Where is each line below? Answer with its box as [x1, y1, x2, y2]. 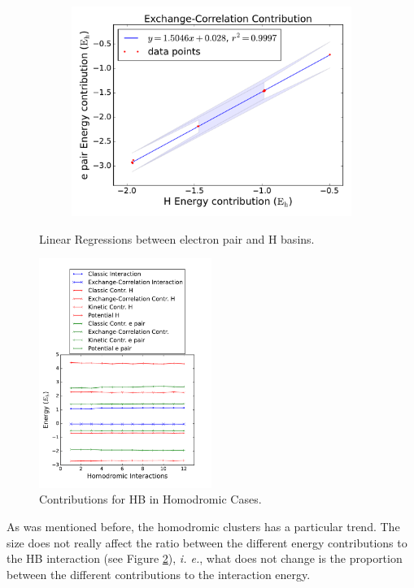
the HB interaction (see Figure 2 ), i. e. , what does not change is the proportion [7, 550, 403, 567]
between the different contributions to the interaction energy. [7, 565, 311, 582]
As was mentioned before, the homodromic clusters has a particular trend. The [7, 518, 400, 535]
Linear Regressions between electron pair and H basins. [39, 230, 315, 247]
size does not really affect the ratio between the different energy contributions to [7, 534, 407, 551]
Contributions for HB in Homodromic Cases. [39, 491, 262, 508]
